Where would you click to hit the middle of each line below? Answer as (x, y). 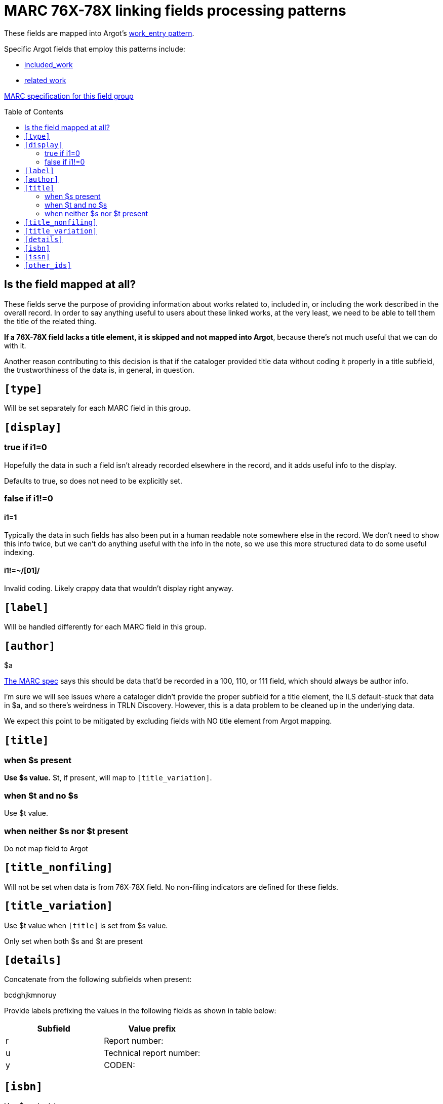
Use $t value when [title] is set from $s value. (86, 925)
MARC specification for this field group (69, 96)
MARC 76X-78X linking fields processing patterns (175, 11)
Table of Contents (34, 111)
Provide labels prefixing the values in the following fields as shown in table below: (140, 1011)
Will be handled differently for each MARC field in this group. (105, 627)
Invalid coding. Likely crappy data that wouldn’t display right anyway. (119, 588)
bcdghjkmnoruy (30, 995)
